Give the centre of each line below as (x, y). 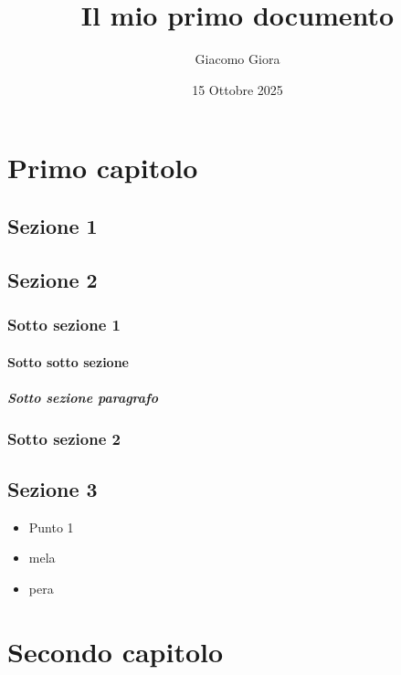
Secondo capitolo (116, 651)
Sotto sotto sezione (68, 361)
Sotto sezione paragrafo (83, 397)
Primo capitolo (103, 168)
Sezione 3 (53, 488)
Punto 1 (51, 527)
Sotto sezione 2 (64, 438)
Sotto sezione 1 (64, 324)
